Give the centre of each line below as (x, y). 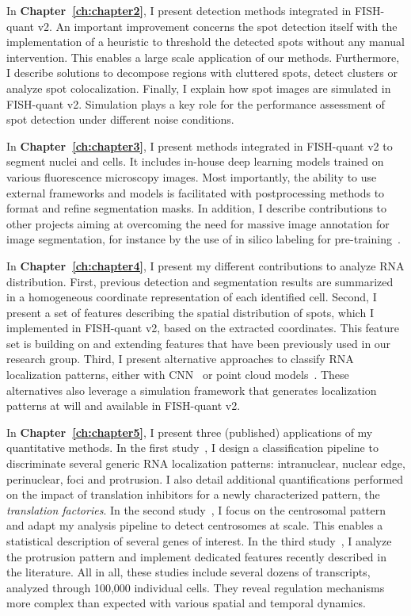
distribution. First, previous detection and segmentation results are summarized (200, 281)
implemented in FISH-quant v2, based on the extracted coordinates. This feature (203, 328)
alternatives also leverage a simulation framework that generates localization (192, 390)
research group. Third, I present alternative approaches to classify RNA (180, 359)
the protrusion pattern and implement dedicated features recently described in (196, 556)
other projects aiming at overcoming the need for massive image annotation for (198, 223)
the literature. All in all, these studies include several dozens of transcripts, (188, 572)
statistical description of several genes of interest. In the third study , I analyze (199, 541)
